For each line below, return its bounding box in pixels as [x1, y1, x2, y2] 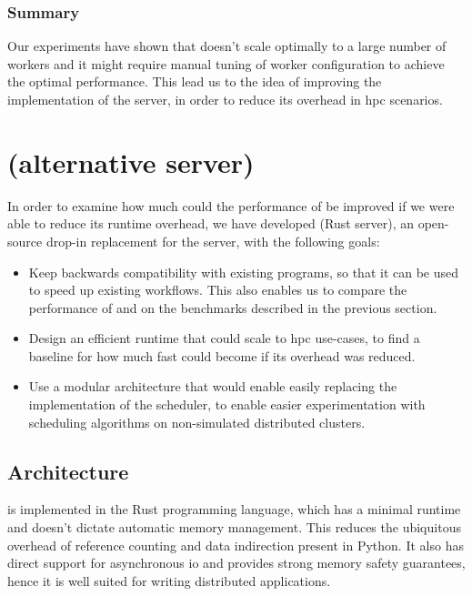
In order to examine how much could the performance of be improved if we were [7, 196, 455, 215]
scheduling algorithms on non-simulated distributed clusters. [28, 412, 366, 431]
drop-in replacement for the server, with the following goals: [45, 231, 380, 250]
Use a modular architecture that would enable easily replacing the [28, 377, 397, 396]
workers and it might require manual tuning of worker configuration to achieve [7, 54, 445, 73]
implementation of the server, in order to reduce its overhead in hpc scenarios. [7, 90, 443, 108]
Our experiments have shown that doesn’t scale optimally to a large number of [7, 36, 447, 56]
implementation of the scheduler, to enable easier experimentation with [28, 395, 426, 414]
